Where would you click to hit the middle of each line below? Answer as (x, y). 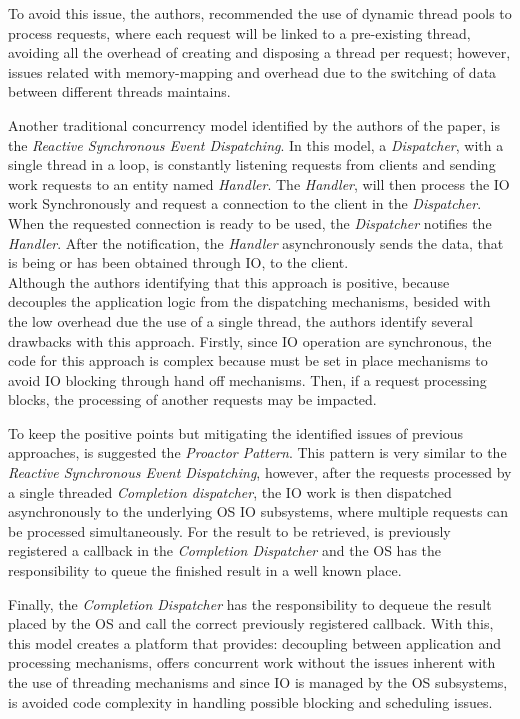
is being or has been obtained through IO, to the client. (178, 262)
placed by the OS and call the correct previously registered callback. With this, (251, 623)
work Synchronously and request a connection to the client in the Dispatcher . (245, 203)
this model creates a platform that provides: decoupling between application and (255, 642)
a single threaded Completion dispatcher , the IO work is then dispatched (230, 491)
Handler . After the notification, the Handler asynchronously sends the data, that (256, 242)
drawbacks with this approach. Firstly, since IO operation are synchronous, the (250, 340)
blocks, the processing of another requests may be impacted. (192, 399)
